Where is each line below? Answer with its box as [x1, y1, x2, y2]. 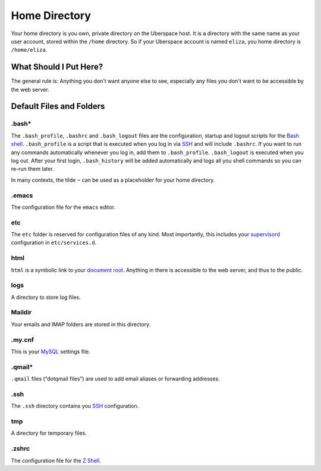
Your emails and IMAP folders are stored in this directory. [11, 320, 151, 327]
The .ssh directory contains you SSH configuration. [11, 403, 139, 410]
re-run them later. [11, 166, 54, 173]
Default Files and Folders [11, 101, 105, 111]
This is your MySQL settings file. [11, 348, 90, 355]
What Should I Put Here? [11, 62, 103, 72]
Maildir [11, 308, 32, 317]
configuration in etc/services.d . [11, 239, 97, 247]
